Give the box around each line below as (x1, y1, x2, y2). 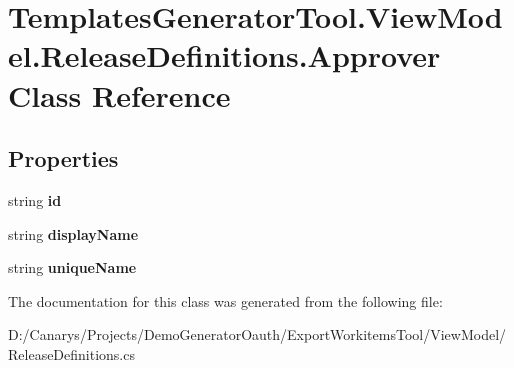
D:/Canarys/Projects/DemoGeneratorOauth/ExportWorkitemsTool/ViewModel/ (8, 324, 507, 345)
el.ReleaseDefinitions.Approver (8, 35, 441, 76)
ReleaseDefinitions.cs (8, 343, 135, 364)
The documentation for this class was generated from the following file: (8, 290, 443, 311)
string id (8, 189, 62, 210)
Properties (8, 143, 119, 174)
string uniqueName (8, 257, 137, 278)
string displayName (8, 223, 139, 244)
